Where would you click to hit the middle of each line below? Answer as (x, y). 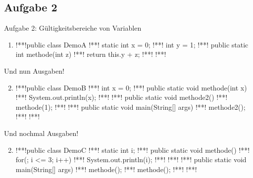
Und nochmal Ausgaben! (41, 133)
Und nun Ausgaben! (34, 70)
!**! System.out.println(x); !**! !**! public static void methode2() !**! (122, 97)
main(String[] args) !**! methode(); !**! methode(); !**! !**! (106, 169)
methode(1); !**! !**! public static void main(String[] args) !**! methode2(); (130, 107)
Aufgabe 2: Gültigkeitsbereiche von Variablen (73, 28)
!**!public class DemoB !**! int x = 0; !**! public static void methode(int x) (131, 87)
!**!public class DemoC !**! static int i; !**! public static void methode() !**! (133, 150)
